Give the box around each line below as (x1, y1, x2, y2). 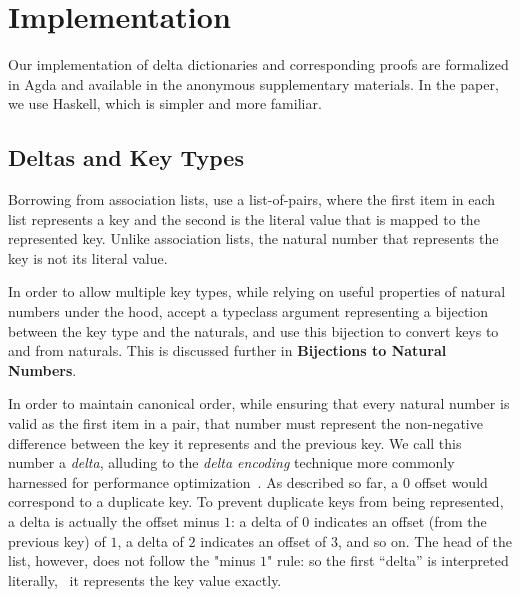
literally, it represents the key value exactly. (8, 569, 282, 590)
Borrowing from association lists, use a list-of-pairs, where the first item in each (8, 189, 496, 210)
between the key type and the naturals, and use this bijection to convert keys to (8, 320, 499, 341)
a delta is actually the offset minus (8, 511, 220, 532)
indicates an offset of (200, 530, 327, 551)
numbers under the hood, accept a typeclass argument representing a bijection (8, 301, 489, 322)
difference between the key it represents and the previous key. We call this (8, 432, 462, 453)
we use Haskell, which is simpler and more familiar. (8, 93, 322, 114)
